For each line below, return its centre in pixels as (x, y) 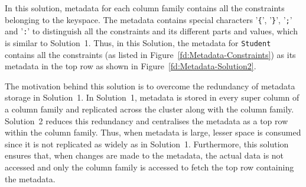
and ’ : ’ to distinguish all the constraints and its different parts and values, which (151, 31)
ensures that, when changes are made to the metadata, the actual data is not (144, 155)
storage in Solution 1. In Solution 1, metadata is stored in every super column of (152, 97)
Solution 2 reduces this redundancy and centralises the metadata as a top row (147, 120)
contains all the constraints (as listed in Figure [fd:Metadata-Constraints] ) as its (150, 54)
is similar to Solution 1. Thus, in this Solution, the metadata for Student (138, 42)
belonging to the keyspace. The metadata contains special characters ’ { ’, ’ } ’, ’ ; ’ (149, 19)
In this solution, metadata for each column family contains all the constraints (145, 8)
